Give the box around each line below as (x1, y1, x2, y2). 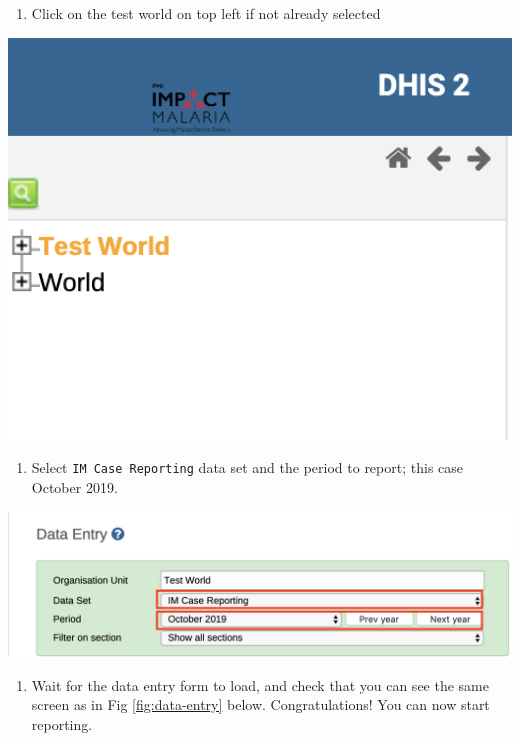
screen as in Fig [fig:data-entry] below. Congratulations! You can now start (31, 694, 490, 715)
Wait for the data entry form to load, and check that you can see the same (31, 674, 489, 695)
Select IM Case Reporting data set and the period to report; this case (31, 457, 464, 478)
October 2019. (31, 476, 118, 497)
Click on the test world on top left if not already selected (31, 3, 381, 23)
